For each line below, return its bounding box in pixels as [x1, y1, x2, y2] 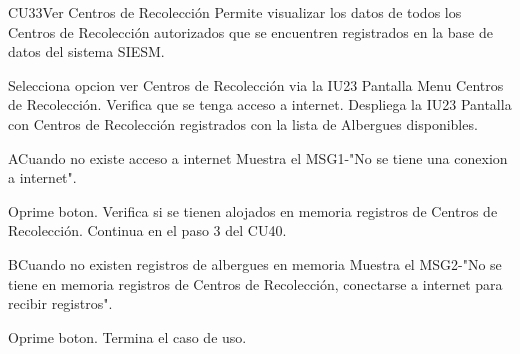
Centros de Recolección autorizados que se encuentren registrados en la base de [8, 21, 493, 42]
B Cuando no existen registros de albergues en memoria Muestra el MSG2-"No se [8, 253, 502, 274]
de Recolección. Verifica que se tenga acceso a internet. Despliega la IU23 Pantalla [8, 94, 512, 115]
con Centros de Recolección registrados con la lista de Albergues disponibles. [8, 113, 478, 134]
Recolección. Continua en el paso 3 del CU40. [8, 220, 287, 241]
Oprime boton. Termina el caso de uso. [8, 326, 247, 347]
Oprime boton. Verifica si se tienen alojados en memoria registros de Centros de [8, 200, 498, 221]
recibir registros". [8, 293, 113, 314]
